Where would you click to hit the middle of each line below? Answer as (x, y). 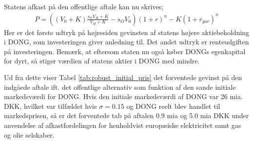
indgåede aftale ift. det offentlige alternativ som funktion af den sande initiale (120, 87)
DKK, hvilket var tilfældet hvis (50, 106)
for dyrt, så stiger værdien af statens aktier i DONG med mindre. (102, 61)
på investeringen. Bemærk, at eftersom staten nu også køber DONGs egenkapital (125, 51)
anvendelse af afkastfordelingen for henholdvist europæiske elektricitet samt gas (123, 125)
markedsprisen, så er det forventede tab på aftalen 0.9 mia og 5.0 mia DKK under (126, 115)
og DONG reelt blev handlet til (173, 106)
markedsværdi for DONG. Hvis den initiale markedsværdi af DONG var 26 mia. (123, 96)
